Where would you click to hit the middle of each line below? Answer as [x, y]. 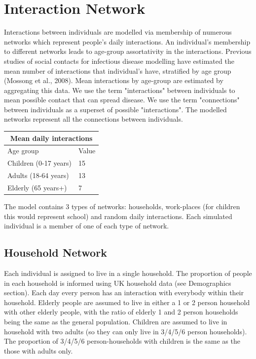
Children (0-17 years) [40, 163]
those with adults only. [38, 350]
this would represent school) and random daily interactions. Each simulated [118, 216]
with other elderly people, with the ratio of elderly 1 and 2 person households [121, 312]
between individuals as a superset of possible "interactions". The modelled [115, 109]
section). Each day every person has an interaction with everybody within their [124, 292]
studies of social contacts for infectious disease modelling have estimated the [119, 61]
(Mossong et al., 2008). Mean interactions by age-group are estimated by [114, 80]
